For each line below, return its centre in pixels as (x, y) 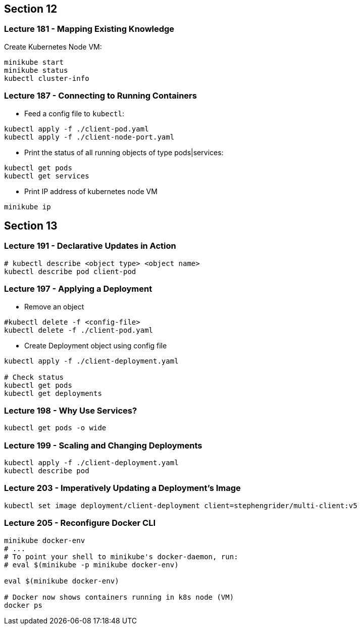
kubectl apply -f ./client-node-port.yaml (89, 137)
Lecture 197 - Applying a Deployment (78, 289)
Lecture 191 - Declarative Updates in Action (90, 246)
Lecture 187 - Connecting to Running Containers (100, 96)
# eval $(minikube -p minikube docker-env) (91, 565)
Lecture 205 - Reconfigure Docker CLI (80, 523)
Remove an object (54, 306)
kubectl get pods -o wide (55, 428)
